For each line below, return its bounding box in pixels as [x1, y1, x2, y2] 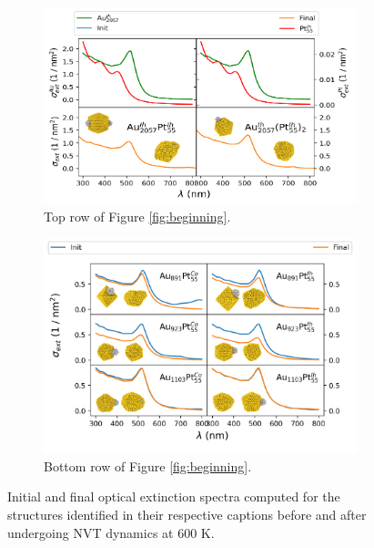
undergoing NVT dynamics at [7, 522, 174, 542]
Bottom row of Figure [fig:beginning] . [44, 456, 252, 475]
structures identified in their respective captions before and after [7, 504, 367, 523]
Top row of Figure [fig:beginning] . [44, 206, 231, 225]
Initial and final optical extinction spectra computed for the [7, 487, 340, 506]
